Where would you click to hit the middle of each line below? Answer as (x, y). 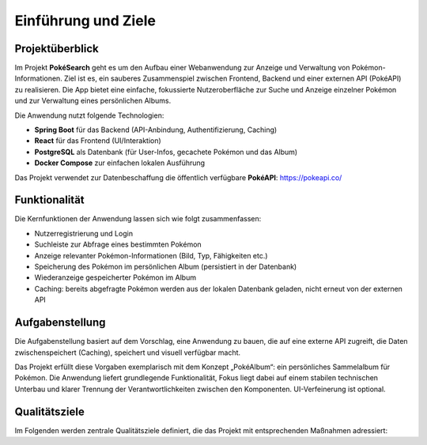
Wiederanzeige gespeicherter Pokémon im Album (115, 277)
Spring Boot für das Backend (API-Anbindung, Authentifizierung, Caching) (156, 130)
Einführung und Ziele (85, 21)
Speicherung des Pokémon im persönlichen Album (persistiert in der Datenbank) (166, 267)
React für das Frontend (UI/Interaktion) (98, 141)
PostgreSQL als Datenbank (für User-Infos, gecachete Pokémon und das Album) (166, 152)
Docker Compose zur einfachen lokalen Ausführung (120, 163)
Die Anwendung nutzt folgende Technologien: (89, 115)
